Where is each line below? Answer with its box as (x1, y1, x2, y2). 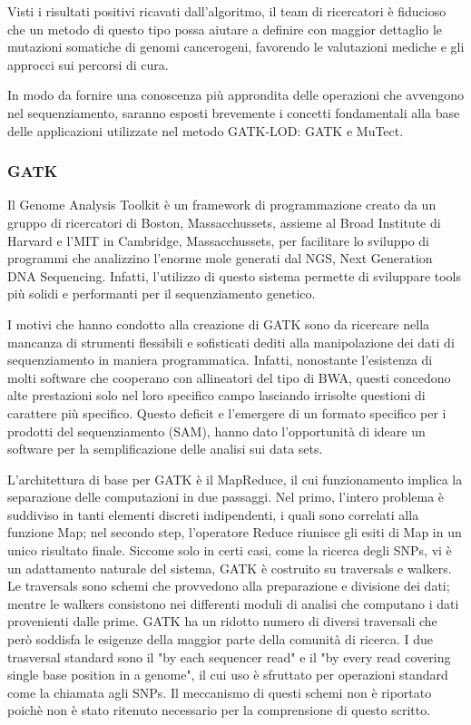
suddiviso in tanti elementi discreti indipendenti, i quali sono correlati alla (7, 505, 419, 524)
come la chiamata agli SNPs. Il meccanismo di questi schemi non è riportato (7, 682, 432, 701)
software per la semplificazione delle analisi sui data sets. (7, 439, 323, 458)
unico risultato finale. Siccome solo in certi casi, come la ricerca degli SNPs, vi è (7, 541, 452, 560)
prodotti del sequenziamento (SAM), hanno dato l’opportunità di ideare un (7, 421, 426, 440)
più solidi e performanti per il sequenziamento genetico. (7, 284, 316, 303)
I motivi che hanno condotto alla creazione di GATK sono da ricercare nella (7, 314, 430, 333)
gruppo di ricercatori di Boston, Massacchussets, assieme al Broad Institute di (7, 212, 441, 231)
